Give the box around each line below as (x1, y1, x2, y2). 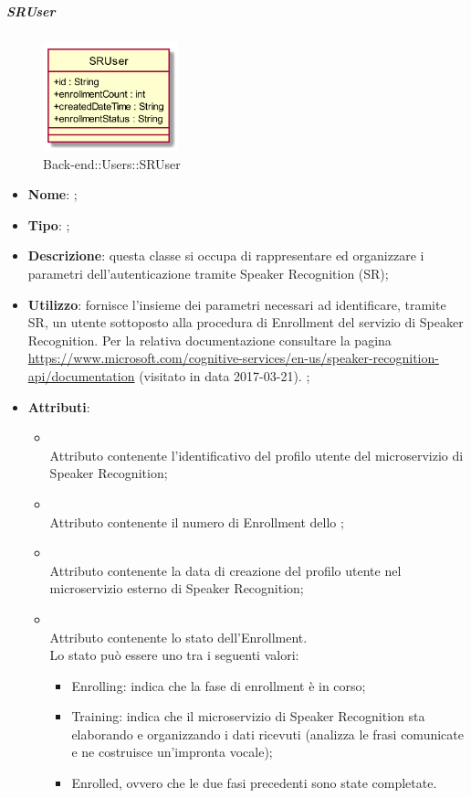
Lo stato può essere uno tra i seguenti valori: (49, 645, 299, 665)
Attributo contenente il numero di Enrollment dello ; (49, 512, 344, 531)
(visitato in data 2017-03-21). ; (139, 366, 310, 385)
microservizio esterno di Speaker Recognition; (49, 579, 304, 598)
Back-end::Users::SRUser (43, 154, 181, 173)
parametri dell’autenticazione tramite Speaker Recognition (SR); (27, 264, 389, 283)
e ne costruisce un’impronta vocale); (71, 742, 273, 761)
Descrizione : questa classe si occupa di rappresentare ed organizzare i (27, 246, 424, 265)
